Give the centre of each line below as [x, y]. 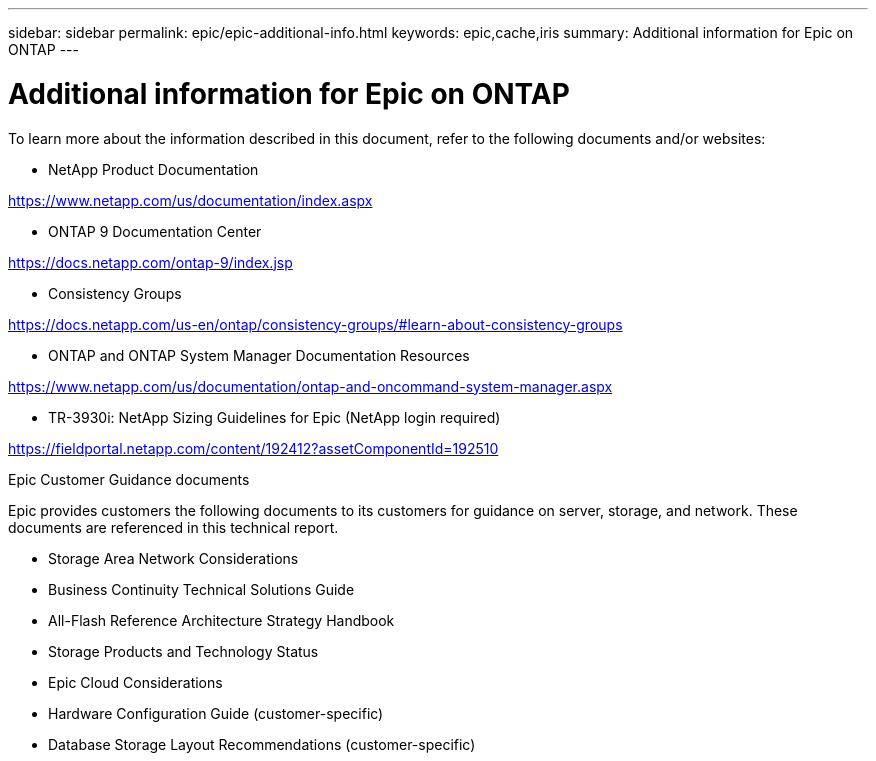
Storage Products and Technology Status [183, 651]
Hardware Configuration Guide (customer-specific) [216, 713]
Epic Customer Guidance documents [129, 479]
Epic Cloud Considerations [135, 682]
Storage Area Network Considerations [173, 558]
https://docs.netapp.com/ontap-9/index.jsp [150, 262]
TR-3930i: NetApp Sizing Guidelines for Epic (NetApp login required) [274, 417]
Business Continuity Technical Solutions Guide [201, 589]
